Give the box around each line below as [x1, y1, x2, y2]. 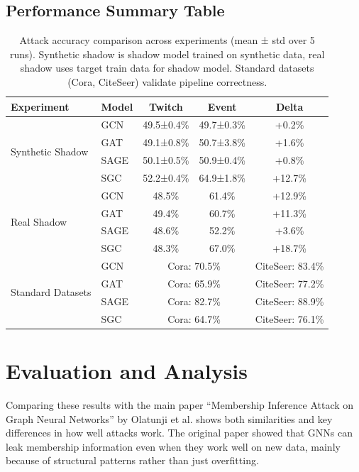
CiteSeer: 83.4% [255, 258, 324, 273]
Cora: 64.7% [167, 311, 221, 326]
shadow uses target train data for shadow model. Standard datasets [20, 60, 314, 75]
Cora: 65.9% [167, 276, 221, 291]
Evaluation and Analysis [6, 356, 248, 385]
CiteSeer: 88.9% [255, 293, 324, 308]
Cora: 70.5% [167, 258, 221, 273]
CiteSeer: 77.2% [255, 276, 324, 291]
